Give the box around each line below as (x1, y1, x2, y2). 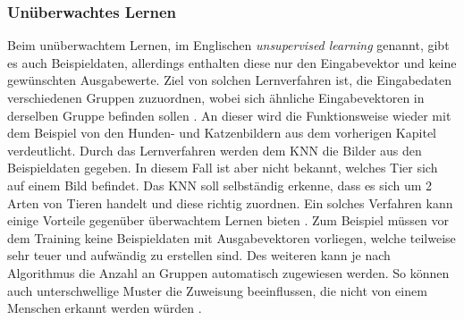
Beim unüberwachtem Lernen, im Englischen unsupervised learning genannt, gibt (7, 36, 450, 55)
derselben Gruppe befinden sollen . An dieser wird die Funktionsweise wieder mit (7, 105, 451, 124)
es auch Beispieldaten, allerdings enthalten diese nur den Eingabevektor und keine (7, 53, 457, 72)
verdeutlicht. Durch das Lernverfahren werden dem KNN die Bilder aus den (7, 140, 422, 159)
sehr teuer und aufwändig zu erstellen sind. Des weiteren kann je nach (7, 246, 391, 265)
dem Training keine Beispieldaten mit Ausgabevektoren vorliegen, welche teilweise (7, 228, 456, 247)
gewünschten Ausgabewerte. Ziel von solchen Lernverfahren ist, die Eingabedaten (7, 71, 452, 89)
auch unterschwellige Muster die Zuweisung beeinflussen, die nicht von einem (7, 281, 427, 299)
